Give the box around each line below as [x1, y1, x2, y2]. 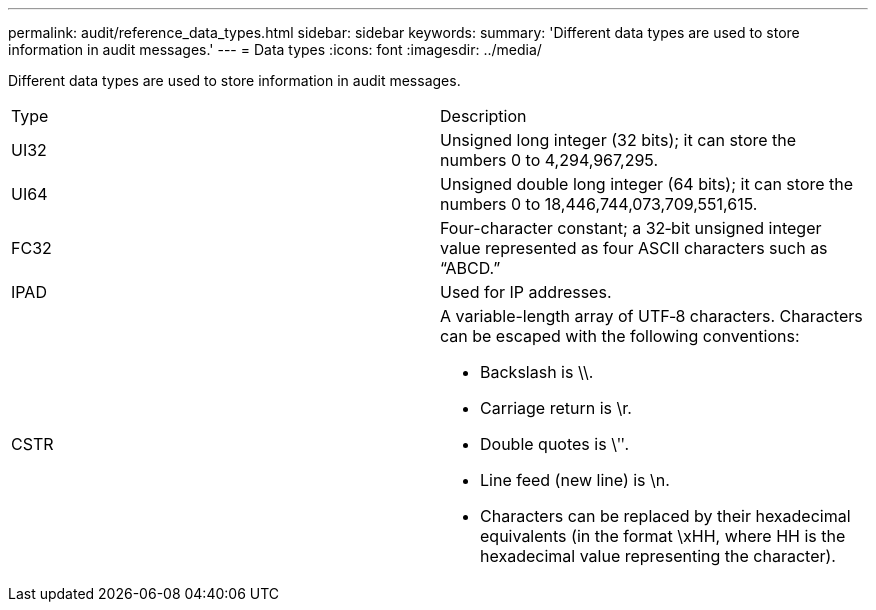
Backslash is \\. [480, 362, 594, 382]
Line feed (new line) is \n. [480, 470, 670, 490]
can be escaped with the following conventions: [440, 326, 800, 346]
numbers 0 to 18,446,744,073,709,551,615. [440, 194, 758, 214]
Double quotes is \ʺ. [480, 434, 630, 454]
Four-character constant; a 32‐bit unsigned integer [440, 218, 822, 238]
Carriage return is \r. [480, 398, 632, 418]
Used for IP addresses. [440, 282, 612, 302]
